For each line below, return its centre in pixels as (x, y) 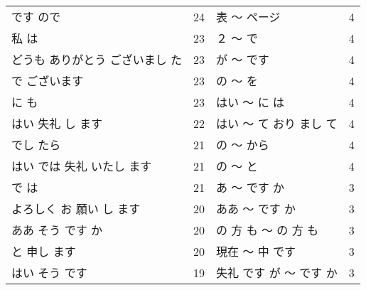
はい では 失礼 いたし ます (82, 166)
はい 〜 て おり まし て (277, 123)
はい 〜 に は (250, 102)
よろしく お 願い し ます (76, 209)
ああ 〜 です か (256, 209)
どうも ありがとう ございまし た (97, 59)
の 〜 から (243, 145)
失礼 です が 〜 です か (277, 273)
